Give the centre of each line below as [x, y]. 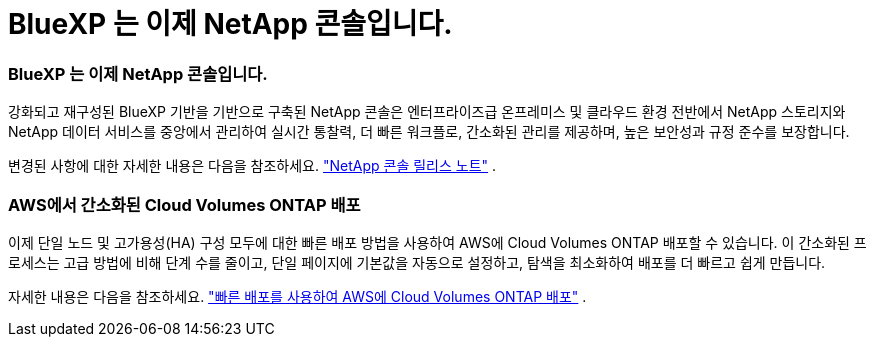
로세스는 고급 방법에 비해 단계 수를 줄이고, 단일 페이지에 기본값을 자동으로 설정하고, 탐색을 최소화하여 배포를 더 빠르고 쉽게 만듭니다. [417, 262]
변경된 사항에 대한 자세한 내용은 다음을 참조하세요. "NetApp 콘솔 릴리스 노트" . [252, 166]
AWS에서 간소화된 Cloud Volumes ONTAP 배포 [184, 204]
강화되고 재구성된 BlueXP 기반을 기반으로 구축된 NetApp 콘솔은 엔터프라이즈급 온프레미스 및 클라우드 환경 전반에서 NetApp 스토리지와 [427, 112]
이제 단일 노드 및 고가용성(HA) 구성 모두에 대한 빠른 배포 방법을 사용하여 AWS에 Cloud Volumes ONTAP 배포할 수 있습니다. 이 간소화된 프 [437, 242]
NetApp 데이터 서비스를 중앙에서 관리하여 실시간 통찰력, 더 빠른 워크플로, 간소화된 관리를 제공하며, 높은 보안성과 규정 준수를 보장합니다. [429, 132]
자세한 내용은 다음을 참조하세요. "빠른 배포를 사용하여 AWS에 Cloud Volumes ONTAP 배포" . [297, 296]
